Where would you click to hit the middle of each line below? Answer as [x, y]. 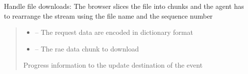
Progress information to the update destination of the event [113, 65]
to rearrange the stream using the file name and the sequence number [108, 15]
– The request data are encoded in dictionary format [114, 32]
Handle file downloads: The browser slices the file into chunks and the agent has [124, 6]
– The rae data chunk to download [87, 48]
